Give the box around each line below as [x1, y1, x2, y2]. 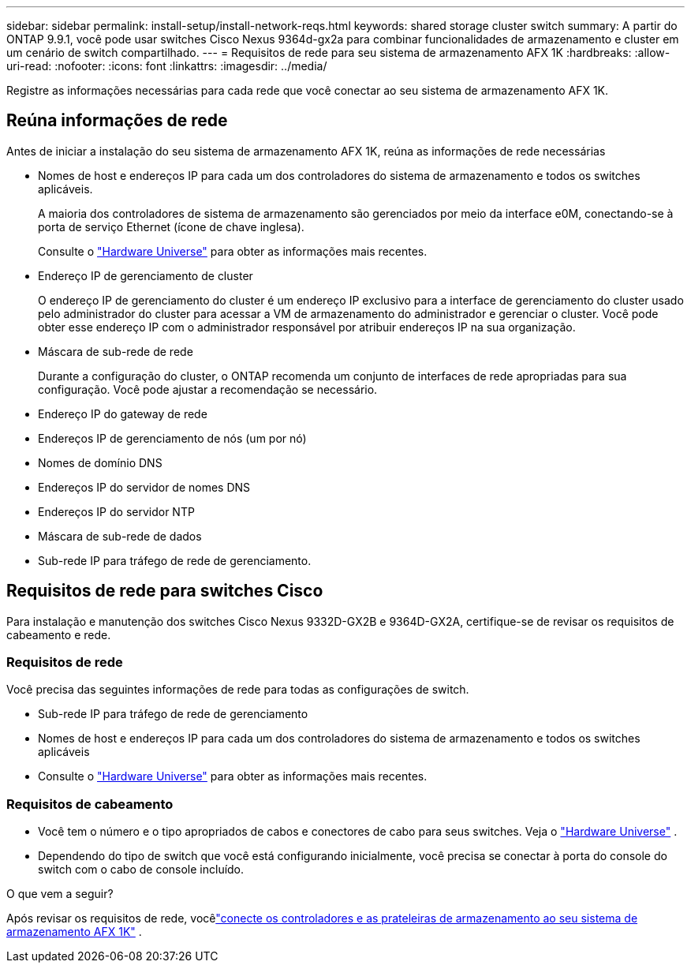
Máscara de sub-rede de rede [38, 344, 193, 358]
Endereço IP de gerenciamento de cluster [38, 268, 253, 282]
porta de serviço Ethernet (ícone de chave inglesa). [38, 219, 304, 234]
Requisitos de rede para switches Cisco [6, 581, 323, 601]
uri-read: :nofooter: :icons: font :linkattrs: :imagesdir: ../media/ [6, 59, 327, 73]
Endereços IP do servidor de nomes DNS [38, 480, 251, 494]
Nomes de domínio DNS [38, 455, 162, 470]
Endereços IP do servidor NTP [38, 504, 195, 518]
